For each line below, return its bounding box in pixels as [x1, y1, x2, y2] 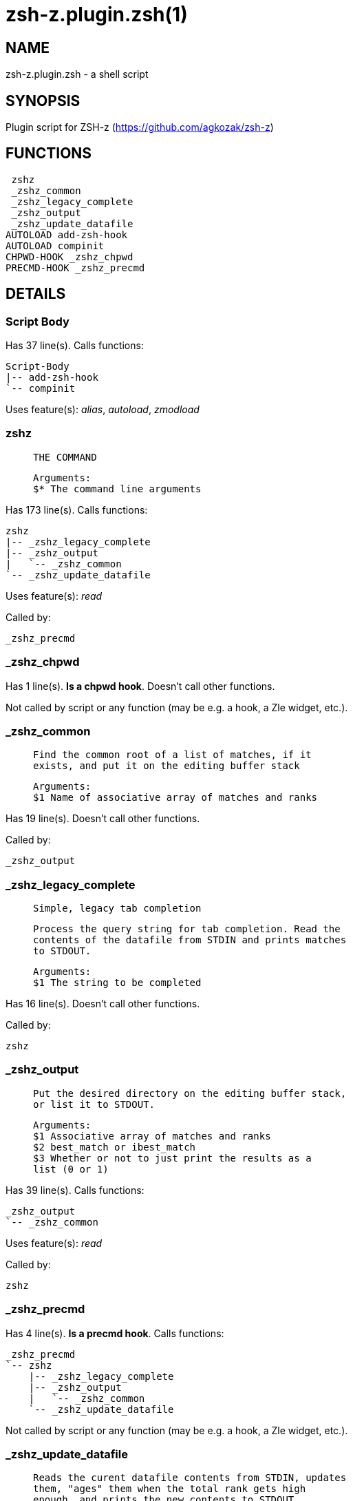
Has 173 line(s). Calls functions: [6, 503, 148, 516]
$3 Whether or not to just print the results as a [33, 1152, 312, 1164]
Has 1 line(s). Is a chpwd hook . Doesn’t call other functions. [6, 680, 275, 692]
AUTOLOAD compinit [6, 240, 105, 251]
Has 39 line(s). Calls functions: [6, 1184, 145, 1196]
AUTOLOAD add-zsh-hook [6, 229, 128, 240]
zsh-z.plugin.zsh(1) [6, 3, 188, 26]
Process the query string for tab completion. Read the [33, 923, 341, 935]
